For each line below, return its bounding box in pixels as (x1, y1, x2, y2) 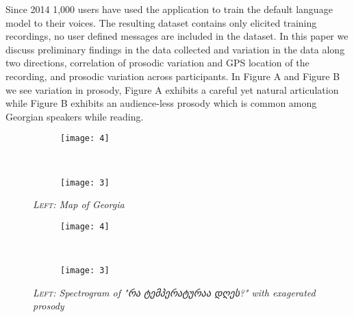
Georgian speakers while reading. (5, 109, 144, 123)
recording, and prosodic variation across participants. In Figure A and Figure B (5, 68, 340, 83)
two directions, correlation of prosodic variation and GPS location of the (5, 55, 309, 70)
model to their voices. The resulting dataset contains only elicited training (5, 15, 317, 29)
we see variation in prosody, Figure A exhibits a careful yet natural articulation (5, 82, 339, 97)
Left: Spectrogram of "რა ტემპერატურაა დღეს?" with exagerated (33, 285, 316, 299)
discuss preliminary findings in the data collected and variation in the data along (5, 42, 345, 56)
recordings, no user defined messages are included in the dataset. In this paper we (5, 29, 349, 43)
